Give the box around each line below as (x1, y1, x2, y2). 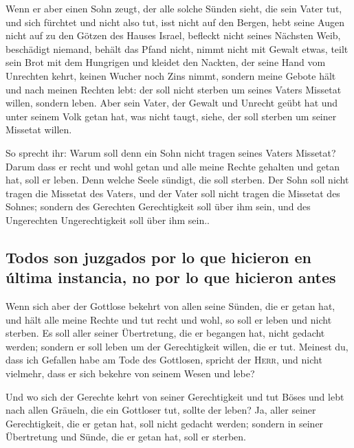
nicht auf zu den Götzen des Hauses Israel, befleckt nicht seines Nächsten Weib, (5, 28, 341, 43)
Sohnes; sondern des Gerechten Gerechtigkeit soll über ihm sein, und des (5, 199, 311, 214)
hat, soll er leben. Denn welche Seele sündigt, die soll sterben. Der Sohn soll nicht (5, 172, 349, 187)
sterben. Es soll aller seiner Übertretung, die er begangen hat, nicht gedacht (5, 326, 325, 340)
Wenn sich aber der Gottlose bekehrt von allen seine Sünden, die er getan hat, (5, 299, 335, 313)
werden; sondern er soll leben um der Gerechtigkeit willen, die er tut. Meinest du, (5, 339, 349, 353)
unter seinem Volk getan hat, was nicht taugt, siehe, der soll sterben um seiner (5, 109, 337, 123)
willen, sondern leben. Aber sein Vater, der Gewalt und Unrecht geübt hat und (5, 96, 338, 110)
